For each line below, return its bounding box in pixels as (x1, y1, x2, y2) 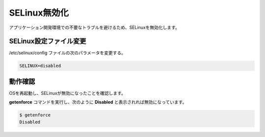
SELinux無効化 (9, 7, 69, 18)
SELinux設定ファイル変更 (9, 37, 86, 46)
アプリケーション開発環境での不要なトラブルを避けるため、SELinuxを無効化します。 (9, 24, 180, 30)
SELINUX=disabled (19, 63, 61, 68)
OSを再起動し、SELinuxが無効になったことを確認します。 (9, 90, 126, 96)
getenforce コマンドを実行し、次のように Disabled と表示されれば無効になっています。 (9, 99, 187, 105)
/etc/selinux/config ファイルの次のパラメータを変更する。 (9, 50, 126, 56)
